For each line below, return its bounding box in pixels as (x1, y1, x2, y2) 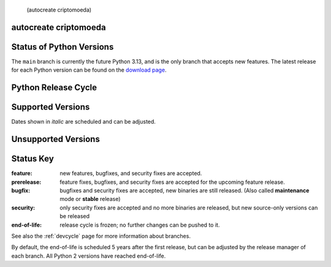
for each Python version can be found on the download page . (11, 66, 167, 73)
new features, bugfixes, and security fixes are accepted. (59, 170, 202, 177)
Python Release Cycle (11, 83, 97, 93)
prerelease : (11, 178, 42, 186)
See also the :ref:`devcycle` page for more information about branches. (11, 232, 191, 239)
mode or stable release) (59, 195, 121, 203)
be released (59, 212, 90, 220)
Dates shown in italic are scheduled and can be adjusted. (11, 118, 156, 126)
